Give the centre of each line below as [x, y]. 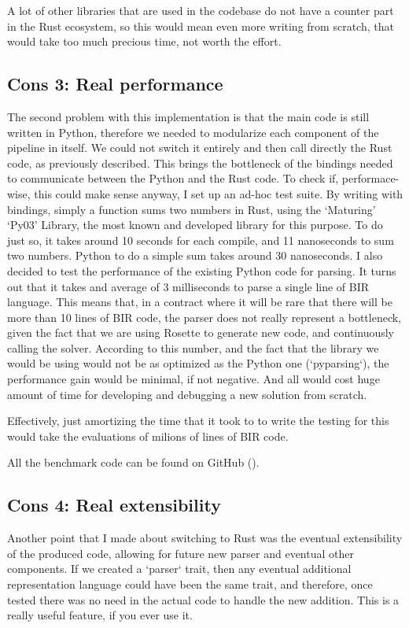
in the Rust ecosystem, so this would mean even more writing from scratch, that [201, 26]
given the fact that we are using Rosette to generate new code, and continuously [201, 332]
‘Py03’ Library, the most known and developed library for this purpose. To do [195, 225]
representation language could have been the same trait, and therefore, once [190, 584]
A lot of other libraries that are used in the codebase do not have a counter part [201, 10]
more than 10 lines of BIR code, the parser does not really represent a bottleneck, [204, 317]
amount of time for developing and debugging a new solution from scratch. [187, 394]
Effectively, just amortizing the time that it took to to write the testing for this [198, 421]
